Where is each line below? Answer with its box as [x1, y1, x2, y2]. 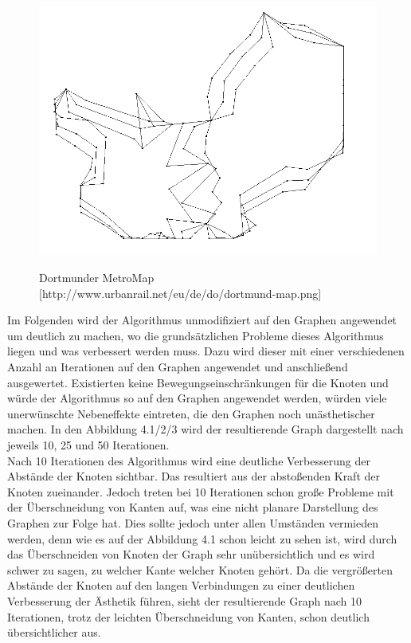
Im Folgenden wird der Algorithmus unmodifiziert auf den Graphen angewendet [7, 312, 397, 328]
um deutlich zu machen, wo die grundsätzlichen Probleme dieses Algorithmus [7, 327, 384, 343]
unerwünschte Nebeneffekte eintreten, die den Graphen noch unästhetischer [7, 405, 375, 421]
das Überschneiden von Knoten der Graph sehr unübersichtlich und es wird [7, 546, 375, 563]
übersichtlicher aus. [7, 624, 101, 641]
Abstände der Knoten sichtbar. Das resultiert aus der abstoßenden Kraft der [7, 468, 381, 484]
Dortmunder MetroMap [39, 269, 155, 286]
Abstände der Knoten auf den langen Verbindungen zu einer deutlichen [7, 577, 355, 594]
